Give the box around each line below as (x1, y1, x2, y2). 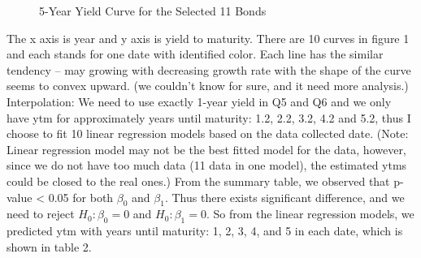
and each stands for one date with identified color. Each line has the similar (7, 45, 384, 62)
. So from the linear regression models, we (206, 205, 414, 222)
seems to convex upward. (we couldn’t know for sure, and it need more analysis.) (7, 77, 409, 94)
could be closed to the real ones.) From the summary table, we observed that (7, 172, 390, 189)
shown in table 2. (7, 238, 92, 255)
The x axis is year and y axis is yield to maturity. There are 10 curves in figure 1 (7, 29, 410, 46)
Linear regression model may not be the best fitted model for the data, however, (7, 140, 406, 157)
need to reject (7, 205, 75, 222)
